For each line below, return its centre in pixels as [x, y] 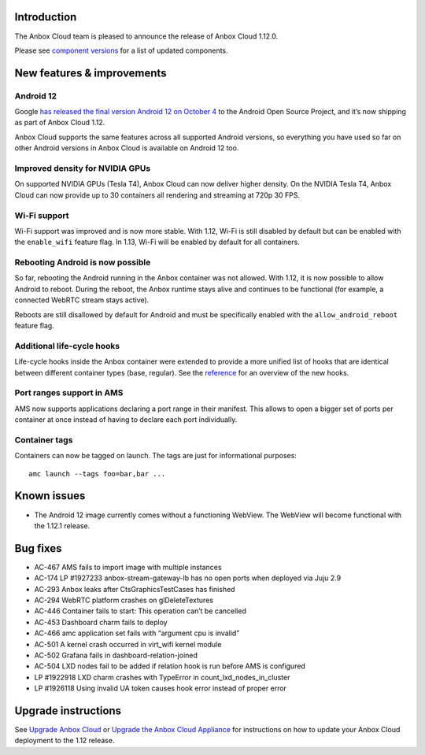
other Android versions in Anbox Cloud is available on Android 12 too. [127, 148]
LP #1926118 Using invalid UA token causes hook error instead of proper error [161, 688]
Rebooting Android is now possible [83, 262]
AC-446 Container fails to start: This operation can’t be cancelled [140, 611]
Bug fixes [38, 548]
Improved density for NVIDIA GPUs [83, 168]
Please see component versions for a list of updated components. [121, 50]
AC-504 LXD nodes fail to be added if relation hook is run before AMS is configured [170, 666]
